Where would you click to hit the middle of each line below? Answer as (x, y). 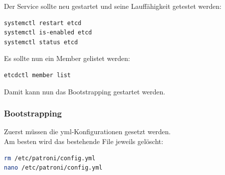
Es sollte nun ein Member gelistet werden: (67, 58)
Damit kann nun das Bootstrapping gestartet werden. (85, 91)
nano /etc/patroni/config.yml (53, 168)
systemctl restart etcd (43, 23)
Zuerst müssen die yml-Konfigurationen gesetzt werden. (87, 131)
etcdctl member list (38, 75)
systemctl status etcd (41, 42)
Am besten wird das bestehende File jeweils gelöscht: (84, 141)
